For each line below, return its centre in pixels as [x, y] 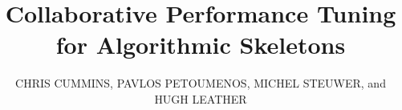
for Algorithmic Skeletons [201, 45]
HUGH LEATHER [201, 98]
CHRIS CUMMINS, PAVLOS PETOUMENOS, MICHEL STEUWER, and [201, 83]
